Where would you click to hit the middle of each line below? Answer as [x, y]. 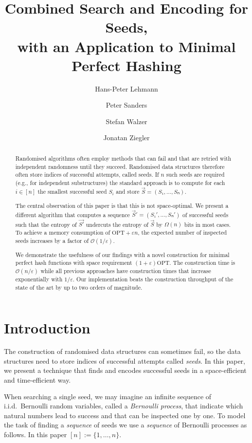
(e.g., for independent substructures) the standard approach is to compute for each [120, 182]
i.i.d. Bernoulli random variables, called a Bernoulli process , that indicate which [124, 406]
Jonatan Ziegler [126, 138]
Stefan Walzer [126, 121]
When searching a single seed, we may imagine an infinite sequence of [108, 396]
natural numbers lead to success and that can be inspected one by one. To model [125, 415]
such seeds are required [195, 175]
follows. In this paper [36, 434]
